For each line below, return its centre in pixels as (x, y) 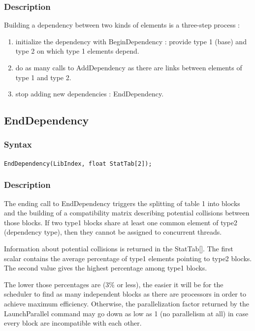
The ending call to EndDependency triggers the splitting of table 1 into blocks (122, 203)
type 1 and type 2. (43, 77)
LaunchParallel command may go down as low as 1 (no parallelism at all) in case (126, 313)
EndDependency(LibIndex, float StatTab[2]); (78, 164)
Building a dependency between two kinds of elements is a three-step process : (122, 25)
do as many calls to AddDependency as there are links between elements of (129, 67)
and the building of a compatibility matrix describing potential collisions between (127, 213)
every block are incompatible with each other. (73, 323)
